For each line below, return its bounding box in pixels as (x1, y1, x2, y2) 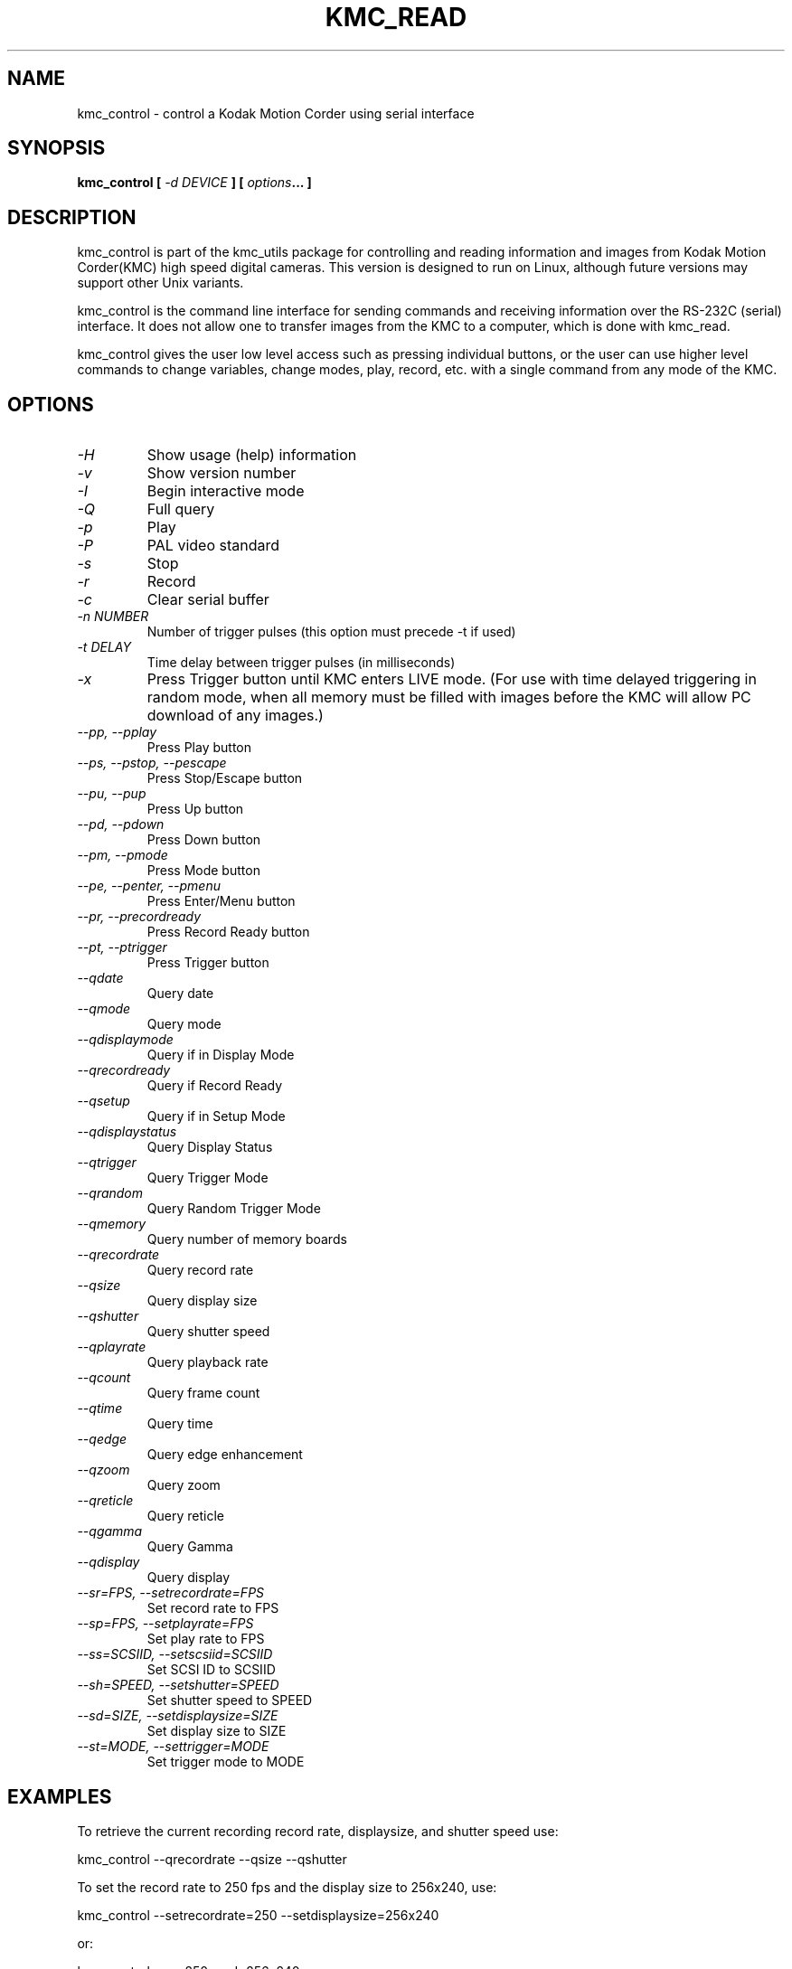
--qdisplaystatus (77, 1124, 177, 1140)
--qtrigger (77, 1154, 137, 1171)
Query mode (146, 1016, 222, 1032)
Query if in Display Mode (146, 1047, 295, 1063)
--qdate (77, 970, 124, 986)
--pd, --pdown (77, 816, 165, 833)
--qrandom (77, 1185, 144, 1201)
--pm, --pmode (77, 847, 168, 863)
